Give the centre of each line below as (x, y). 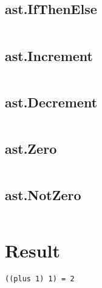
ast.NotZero (43, 195)
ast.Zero (31, 148)
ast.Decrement (51, 102)
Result (32, 250)
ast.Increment (49, 55)
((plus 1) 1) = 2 (40, 279)
